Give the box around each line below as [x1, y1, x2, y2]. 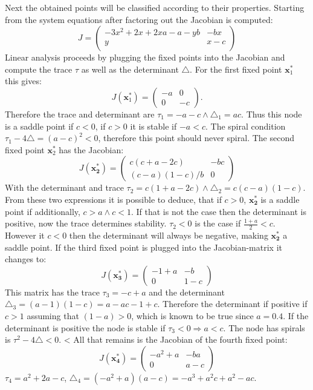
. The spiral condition [205, 119, 286, 132]
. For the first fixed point [190, 62, 282, 75]
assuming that [27, 309, 79, 322]
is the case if [195, 217, 241, 230]
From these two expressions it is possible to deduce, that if [5, 193, 222, 205]
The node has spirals [228, 321, 305, 334]
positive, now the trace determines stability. [5, 217, 167, 230]
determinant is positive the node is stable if [5, 321, 166, 334]
